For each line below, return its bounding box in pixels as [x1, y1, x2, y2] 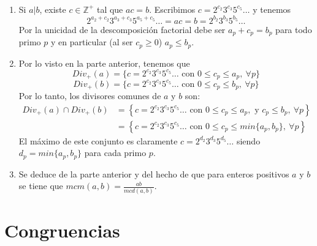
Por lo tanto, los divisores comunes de [18, 89, 161, 102]
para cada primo [84, 146, 147, 159]
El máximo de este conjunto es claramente [18, 134, 178, 147]
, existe [39, 2, 66, 15]
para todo [275, 23, 312, 35]
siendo [236, 134, 261, 147]
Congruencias [4, 217, 120, 242]
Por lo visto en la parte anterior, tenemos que [18, 56, 190, 69]
